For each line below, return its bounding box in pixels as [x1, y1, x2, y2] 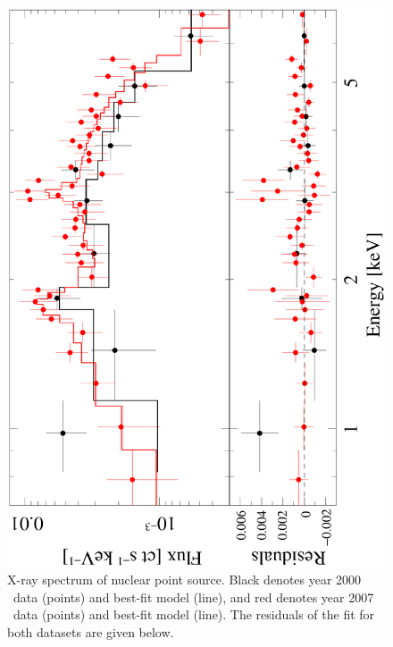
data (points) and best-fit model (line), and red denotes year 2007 [13, 587, 374, 606]
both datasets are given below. [7, 622, 174, 641]
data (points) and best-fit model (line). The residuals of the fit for [13, 605, 375, 624]
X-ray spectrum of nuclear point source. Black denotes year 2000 [7, 570, 362, 589]
